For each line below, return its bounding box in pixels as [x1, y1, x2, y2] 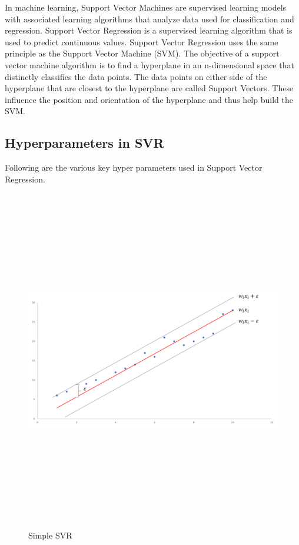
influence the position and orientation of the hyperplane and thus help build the [5, 93, 293, 105]
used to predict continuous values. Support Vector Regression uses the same [5, 35, 278, 48]
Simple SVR [28, 529, 72, 541]
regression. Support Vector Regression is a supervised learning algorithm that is [5, 24, 293, 36]
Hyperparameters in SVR [5, 134, 164, 152]
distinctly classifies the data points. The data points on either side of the [5, 70, 267, 82]
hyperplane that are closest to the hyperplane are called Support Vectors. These [5, 82, 294, 94]
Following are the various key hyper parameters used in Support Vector [5, 161, 263, 174]
